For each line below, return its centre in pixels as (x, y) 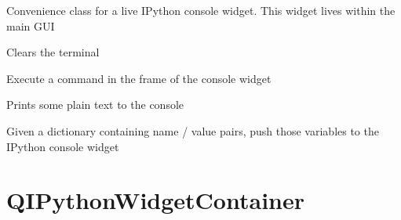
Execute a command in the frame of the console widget (139, 78)
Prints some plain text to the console (95, 105)
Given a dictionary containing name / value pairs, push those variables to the (193, 130)
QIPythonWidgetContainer (155, 200)
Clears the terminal (53, 52)
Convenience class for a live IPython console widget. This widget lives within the (201, 10)
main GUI (31, 25)
